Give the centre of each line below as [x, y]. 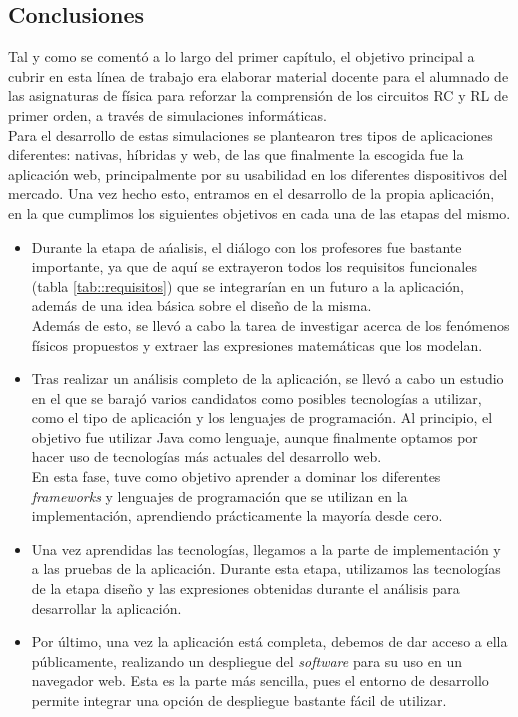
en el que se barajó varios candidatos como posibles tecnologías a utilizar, [256, 397]
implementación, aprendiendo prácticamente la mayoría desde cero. [237, 515]
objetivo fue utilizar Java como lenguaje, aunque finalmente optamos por [254, 436]
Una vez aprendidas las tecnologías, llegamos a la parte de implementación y [266, 548]
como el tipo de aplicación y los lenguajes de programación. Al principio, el [262, 417]
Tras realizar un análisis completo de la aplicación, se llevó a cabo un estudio [267, 378]
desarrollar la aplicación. [106, 607]
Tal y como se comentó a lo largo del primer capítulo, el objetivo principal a [241, 56]
